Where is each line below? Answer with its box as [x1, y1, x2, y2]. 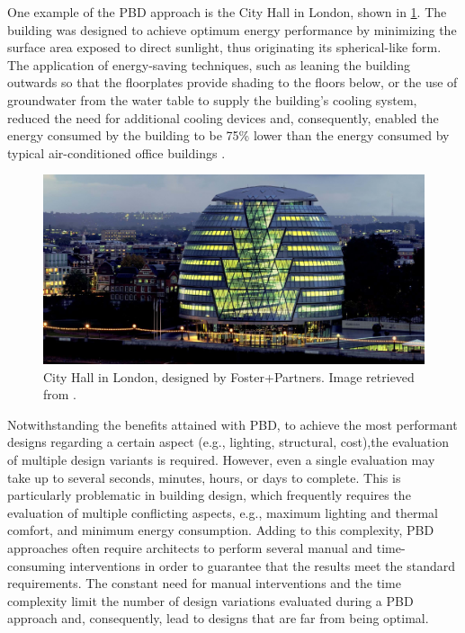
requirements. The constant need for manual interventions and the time [7, 574, 401, 593]
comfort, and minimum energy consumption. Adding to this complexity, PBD [7, 521, 434, 539]
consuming [7, 556, 66, 575]
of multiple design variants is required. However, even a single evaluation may [7, 450, 435, 469]
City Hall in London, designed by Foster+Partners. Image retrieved [43, 367, 415, 386]
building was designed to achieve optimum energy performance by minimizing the [7, 20, 457, 39]
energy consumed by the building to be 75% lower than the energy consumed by [7, 126, 450, 145]
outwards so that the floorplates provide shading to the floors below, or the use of [7, 73, 458, 92]
